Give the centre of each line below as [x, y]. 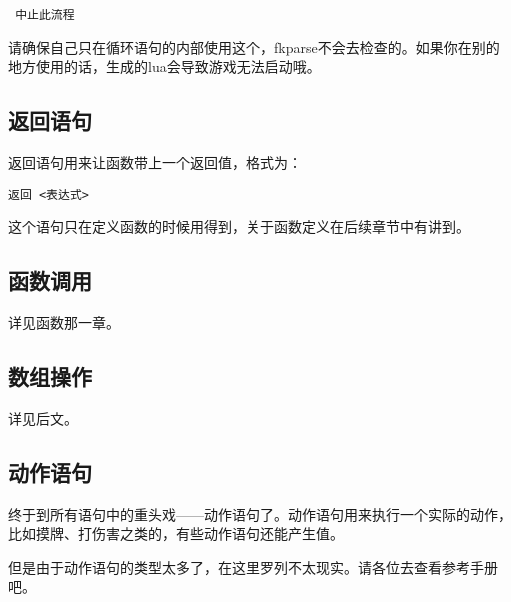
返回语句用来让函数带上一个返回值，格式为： [155, 162]
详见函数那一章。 [64, 322]
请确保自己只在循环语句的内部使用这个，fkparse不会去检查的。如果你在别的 [254, 46]
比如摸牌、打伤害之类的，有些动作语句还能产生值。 [176, 533]
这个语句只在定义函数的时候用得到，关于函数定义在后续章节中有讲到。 [239, 226]
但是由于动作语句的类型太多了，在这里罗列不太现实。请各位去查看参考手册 [253, 566]
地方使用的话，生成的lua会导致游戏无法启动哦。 [164, 66]
